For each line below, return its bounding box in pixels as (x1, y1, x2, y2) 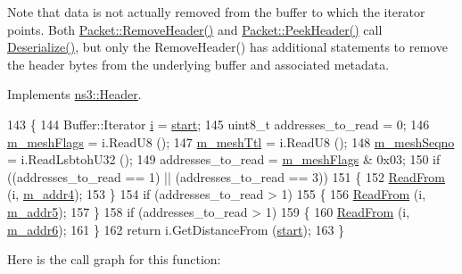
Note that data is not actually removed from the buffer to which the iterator (7, 3, 425, 21)
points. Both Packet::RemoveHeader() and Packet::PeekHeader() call (7, 20, 383, 38)
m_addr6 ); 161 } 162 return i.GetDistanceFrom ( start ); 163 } (7, 220, 345, 238)
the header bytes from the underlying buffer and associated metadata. (7, 54, 390, 73)
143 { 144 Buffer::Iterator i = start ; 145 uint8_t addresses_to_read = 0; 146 (7, 114, 430, 133)
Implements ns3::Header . (7, 85, 142, 104)
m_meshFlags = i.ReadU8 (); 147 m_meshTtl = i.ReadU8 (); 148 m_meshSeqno (7, 132, 455, 151)
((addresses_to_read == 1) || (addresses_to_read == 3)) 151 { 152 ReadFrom (7, 167, 446, 186)
